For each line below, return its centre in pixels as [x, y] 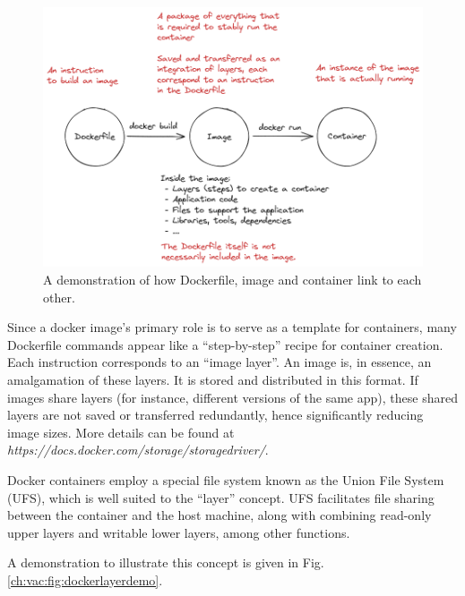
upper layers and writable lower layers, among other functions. [179, 532]
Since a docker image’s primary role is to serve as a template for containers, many [232, 327]
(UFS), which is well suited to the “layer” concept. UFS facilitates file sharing [221, 497]
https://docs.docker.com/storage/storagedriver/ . [138, 450]
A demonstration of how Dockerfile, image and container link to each [232, 280]
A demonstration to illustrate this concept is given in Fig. [166, 562]
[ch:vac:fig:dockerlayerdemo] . [85, 579]
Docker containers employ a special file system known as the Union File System [226, 479]
